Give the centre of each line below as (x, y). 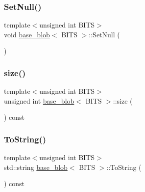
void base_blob (27, 34)
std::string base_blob (36, 167)
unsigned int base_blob (39, 100)
